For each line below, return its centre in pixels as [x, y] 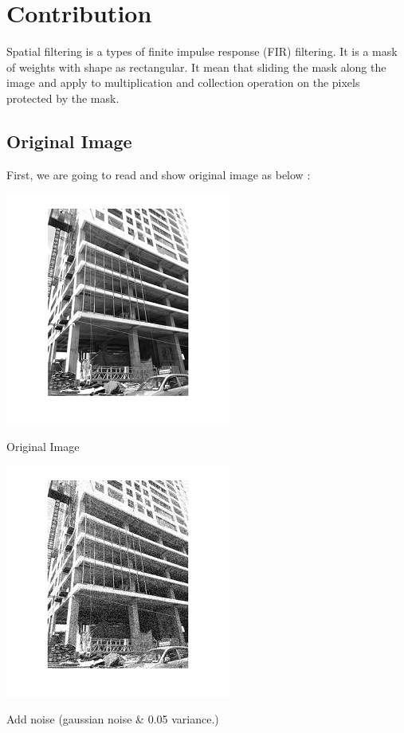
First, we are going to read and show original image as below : [159, 174]
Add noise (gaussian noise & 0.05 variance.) [113, 719]
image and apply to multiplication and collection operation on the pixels [183, 82]
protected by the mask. [63, 98]
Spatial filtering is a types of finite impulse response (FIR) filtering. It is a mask [202, 51]
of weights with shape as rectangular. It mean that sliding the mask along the [196, 67]
